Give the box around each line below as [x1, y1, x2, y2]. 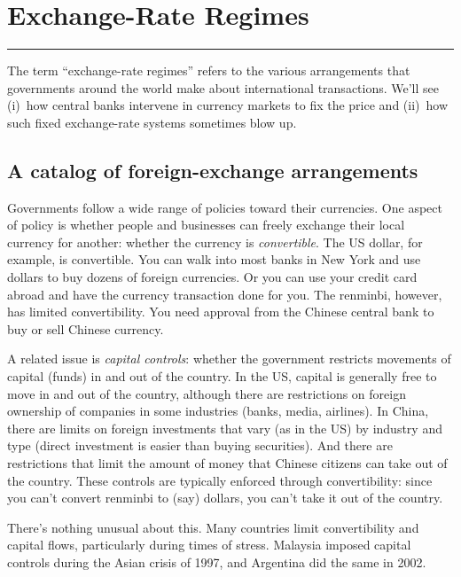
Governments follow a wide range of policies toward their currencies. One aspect [7, 198, 442, 216]
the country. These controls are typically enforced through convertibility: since [7, 471, 433, 489]
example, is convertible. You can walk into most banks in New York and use [7, 250, 421, 269]
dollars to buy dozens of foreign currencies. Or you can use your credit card [7, 268, 418, 286]
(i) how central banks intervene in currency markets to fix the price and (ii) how [7, 96, 448, 114]
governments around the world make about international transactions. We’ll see [7, 78, 440, 97]
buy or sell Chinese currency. [7, 319, 164, 338]
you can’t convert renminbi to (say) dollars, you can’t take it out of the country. [7, 488, 443, 507]
